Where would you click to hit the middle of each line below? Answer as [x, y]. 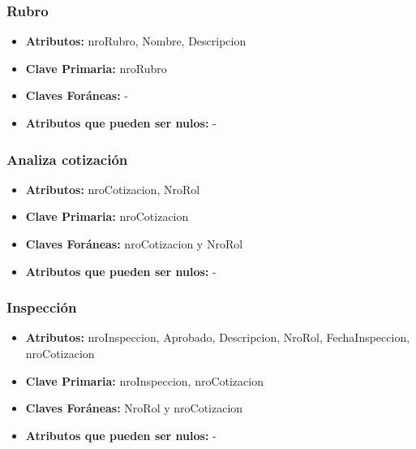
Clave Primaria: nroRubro [96, 68]
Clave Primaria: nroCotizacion [107, 216]
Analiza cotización [67, 159]
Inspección [42, 307]
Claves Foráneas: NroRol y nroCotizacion [134, 408]
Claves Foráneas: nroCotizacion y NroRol [134, 244]
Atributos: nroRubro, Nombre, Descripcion [136, 41]
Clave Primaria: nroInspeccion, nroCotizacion [144, 380]
